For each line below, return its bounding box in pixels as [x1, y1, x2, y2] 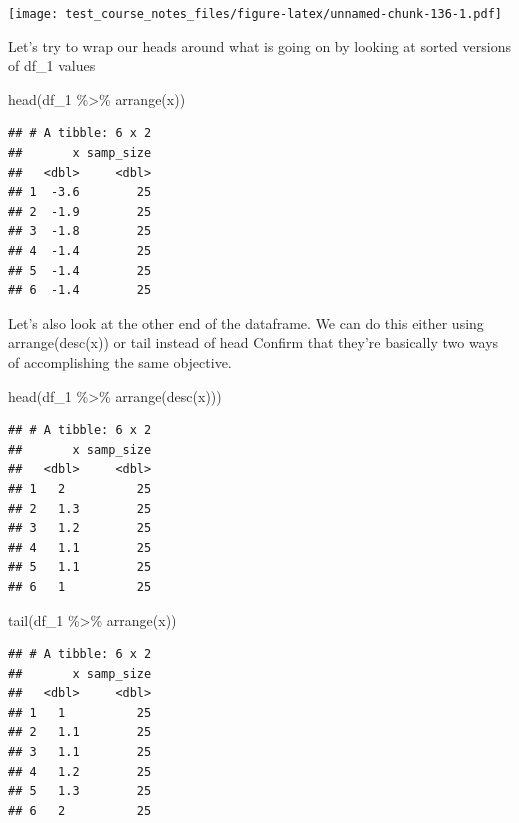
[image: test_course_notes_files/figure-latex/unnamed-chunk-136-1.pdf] [8, 7, 502, 21]
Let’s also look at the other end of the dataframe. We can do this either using [8, 312, 484, 333]
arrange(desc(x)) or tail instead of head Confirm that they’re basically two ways [8, 332, 499, 353]
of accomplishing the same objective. [8, 351, 232, 372]
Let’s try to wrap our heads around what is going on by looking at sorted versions [8, 35, 511, 56]
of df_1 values [8, 55, 96, 76]
